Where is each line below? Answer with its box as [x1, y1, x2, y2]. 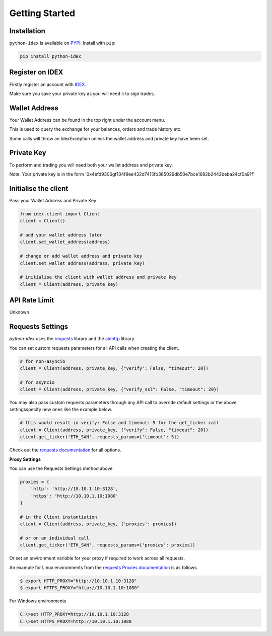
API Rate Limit [9, 296, 54, 304]
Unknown [9, 309, 30, 315]
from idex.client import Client [20, 211, 100, 216]
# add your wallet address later [20, 232, 103, 237]
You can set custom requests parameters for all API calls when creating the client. [9, 345, 179, 351]
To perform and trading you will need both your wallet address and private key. [9, 162, 173, 168]
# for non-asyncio [20, 358, 65, 364]
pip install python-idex [20, 53, 82, 59]
